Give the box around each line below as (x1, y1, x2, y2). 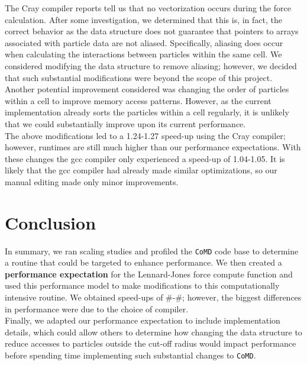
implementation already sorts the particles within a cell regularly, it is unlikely (5, 106, 289, 118)
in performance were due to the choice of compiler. (5, 302, 189, 315)
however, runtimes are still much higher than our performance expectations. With (5, 141, 301, 153)
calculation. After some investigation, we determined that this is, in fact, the (5, 13, 282, 25)
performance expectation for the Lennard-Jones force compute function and (5, 267, 293, 280)
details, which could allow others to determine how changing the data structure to (5, 325, 302, 338)
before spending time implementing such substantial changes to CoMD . (5, 349, 256, 361)
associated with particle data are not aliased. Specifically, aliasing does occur (5, 36, 283, 49)
